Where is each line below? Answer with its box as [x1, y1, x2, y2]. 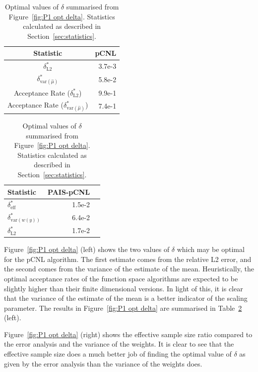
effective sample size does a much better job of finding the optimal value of [4, 349, 232, 359]
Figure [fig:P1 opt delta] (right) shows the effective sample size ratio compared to [4, 329, 253, 339]
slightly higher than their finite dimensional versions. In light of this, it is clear [4, 283, 243, 293]
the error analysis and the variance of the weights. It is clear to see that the [4, 339, 234, 349]
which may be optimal [177, 244, 245, 254]
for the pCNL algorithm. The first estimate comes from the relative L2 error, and [4, 253, 252, 264]
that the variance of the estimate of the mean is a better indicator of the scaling [4, 293, 248, 303]
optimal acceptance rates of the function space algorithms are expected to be [4, 273, 238, 283]
